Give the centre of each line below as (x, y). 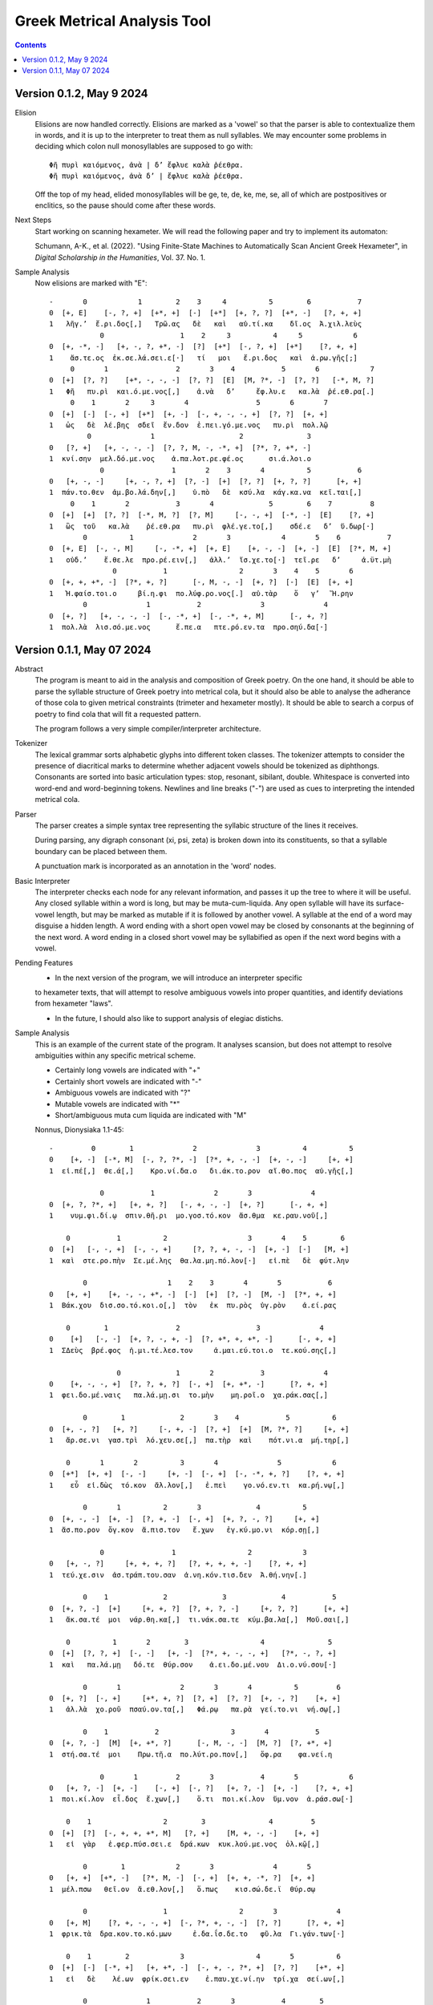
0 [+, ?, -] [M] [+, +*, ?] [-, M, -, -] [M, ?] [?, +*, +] (191, 1743)
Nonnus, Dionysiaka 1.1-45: (79, 1130)
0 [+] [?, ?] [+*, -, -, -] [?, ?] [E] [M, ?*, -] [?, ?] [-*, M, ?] (212, 380)
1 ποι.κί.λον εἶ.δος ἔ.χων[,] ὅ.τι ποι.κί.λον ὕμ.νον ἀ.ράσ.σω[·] (201, 1799)
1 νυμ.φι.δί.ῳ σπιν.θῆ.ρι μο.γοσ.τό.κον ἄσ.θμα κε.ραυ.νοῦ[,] (189, 1216)
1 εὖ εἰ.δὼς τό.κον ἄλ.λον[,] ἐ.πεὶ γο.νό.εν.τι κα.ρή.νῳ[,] (197, 1485)
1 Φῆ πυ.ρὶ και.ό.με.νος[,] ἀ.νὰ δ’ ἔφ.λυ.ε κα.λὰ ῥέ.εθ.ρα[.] (212, 391)
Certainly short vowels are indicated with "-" (128, 1081)
